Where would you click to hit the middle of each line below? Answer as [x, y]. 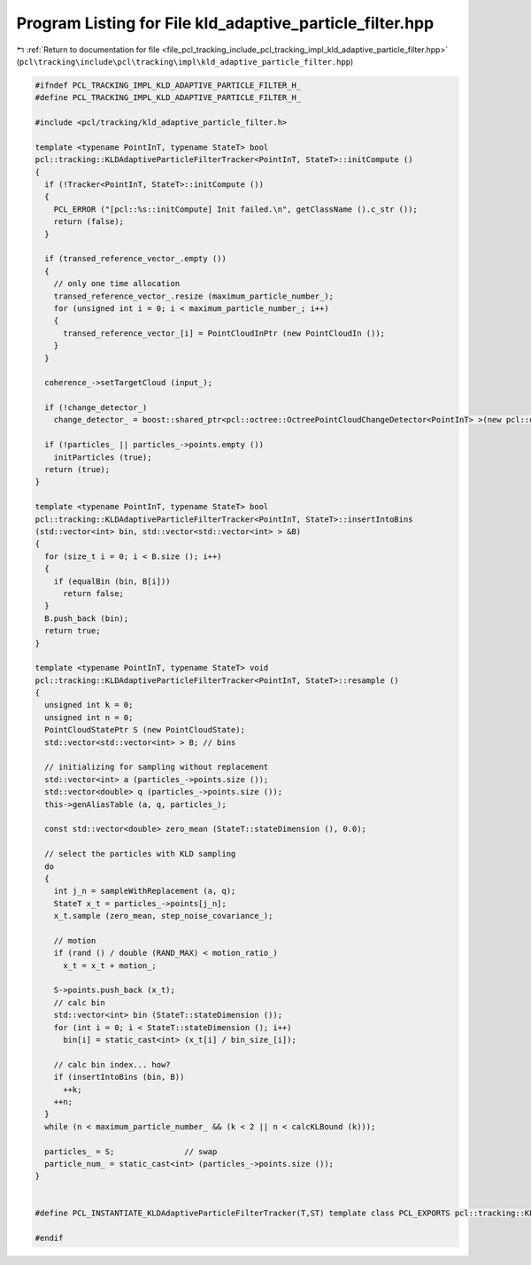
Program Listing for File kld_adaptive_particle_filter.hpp [225, 23]
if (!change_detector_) [96, 408]
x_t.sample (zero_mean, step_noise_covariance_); [163, 916]
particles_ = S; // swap [131, 1151]
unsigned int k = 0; [89, 705]
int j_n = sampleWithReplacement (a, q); [145, 891]
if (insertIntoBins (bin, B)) [119, 1077]
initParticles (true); [103, 457]
